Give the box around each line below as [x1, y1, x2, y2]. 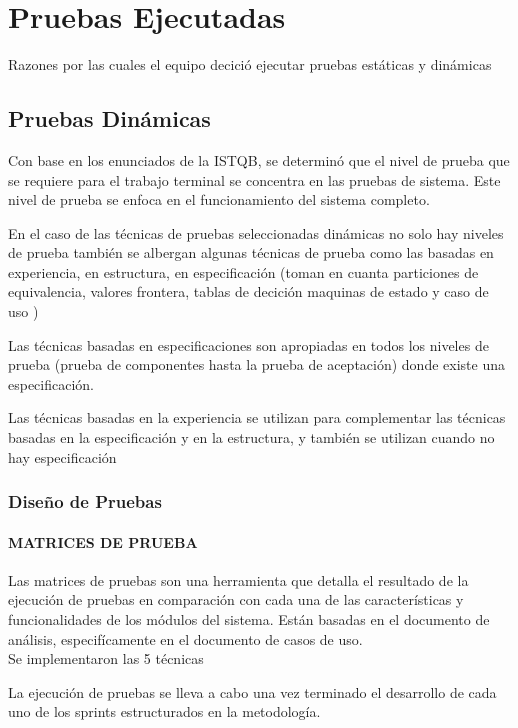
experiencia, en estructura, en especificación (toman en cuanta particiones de [8, 261, 479, 282]
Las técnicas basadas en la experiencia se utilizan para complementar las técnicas [8, 407, 506, 428]
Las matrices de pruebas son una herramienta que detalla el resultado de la [8, 569, 469, 590]
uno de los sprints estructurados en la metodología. [8, 701, 321, 722]
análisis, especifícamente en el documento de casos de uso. [8, 628, 363, 649]
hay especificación [8, 446, 117, 467]
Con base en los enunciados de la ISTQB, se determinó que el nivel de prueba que [8, 149, 510, 170]
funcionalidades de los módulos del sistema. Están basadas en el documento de [8, 609, 490, 630]
